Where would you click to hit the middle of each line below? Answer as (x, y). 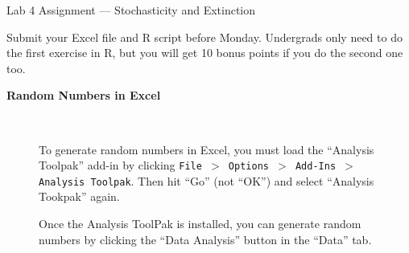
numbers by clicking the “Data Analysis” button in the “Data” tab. (205, 239)
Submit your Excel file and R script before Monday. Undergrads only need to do (204, 37)
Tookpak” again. (79, 196)
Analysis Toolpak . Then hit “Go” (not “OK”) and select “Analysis (207, 180)
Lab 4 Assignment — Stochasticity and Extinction (131, 10)
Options (248, 167)
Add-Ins (316, 167)
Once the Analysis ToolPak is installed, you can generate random (200, 224)
